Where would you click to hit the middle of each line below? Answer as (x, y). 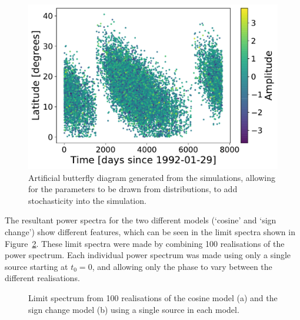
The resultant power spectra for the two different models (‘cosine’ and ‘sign (141, 220)
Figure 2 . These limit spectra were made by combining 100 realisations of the (145, 243)
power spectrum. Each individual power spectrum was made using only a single (148, 255)
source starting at (36, 266)
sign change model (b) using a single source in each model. (134, 309)
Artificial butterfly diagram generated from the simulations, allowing (152, 177)
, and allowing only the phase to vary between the (182, 266)
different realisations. (42, 278)
